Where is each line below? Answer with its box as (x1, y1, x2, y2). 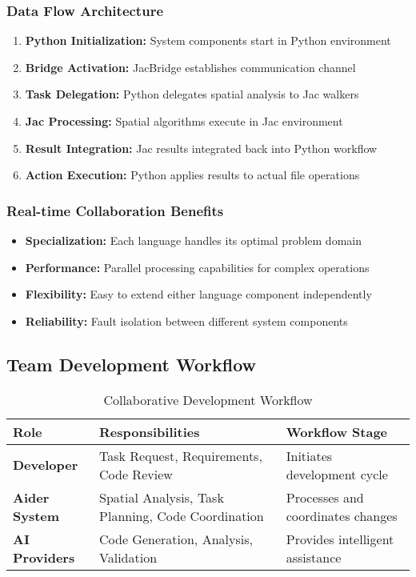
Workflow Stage (286, 422, 388, 441)
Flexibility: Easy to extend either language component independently (25, 286, 372, 303)
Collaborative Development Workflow (103, 390, 313, 409)
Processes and (286, 487, 364, 507)
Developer (13, 455, 78, 475)
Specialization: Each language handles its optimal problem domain (25, 232, 362, 248)
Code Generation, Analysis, (99, 529, 253, 548)
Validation (99, 547, 158, 567)
